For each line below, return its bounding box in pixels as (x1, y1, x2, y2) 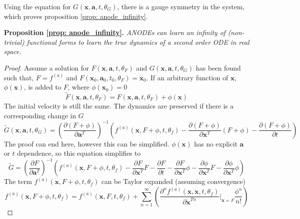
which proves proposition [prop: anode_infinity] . (4, 11, 148, 21)
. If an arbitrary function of (146, 72, 228, 82)
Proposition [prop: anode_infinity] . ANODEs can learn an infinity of (4, 27, 225, 37)
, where (68, 82, 90, 92)
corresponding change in (4, 110, 76, 120)
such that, (4, 72, 34, 82)
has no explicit (194, 138, 238, 148)
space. (4, 46, 21, 56)
